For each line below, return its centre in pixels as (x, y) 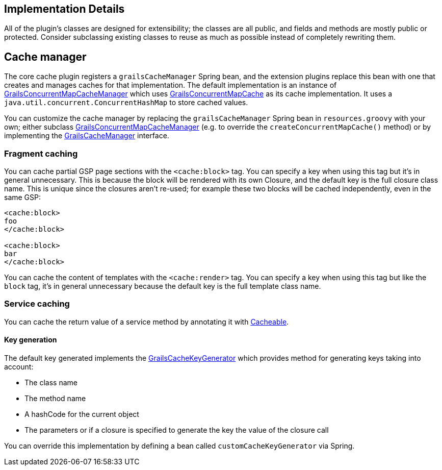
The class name (51, 382)
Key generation (31, 340)
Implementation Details (64, 9)
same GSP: (23, 197)
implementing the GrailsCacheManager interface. (87, 136)
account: (19, 366)
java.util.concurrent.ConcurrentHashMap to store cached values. (126, 103)
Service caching (37, 304)
